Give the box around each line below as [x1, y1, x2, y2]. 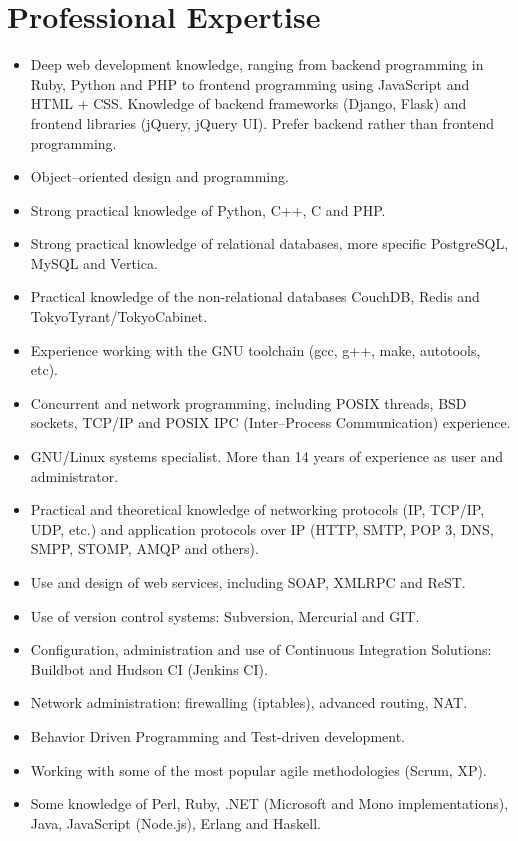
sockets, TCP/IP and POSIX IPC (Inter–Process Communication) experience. [30, 412, 511, 433]
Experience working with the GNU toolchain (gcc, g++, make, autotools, [30, 339, 481, 360]
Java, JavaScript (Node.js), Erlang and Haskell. [30, 812, 321, 833]
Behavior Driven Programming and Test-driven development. [30, 725, 406, 746]
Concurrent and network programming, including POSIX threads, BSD [30, 392, 467, 413]
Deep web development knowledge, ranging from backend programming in [30, 54, 484, 75]
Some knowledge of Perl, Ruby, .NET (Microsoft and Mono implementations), [30, 793, 509, 814]
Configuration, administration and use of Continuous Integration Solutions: [30, 639, 492, 660]
